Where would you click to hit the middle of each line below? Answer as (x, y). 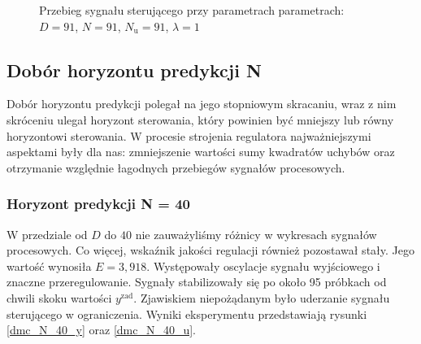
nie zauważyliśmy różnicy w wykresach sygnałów (256, 234)
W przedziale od (47, 234)
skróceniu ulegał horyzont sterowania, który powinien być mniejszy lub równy (200, 119)
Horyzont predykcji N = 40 (98, 204)
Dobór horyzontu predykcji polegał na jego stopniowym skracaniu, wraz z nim (202, 104)
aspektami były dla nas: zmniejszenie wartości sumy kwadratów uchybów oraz (201, 152)
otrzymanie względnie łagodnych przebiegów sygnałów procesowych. (176, 167)
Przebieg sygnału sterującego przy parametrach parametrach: (192, 10)
